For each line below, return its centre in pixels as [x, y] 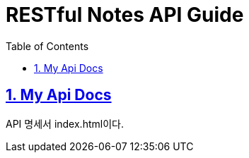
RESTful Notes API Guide [125, 15]
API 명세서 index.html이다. [65, 123]
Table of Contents [47, 46]
